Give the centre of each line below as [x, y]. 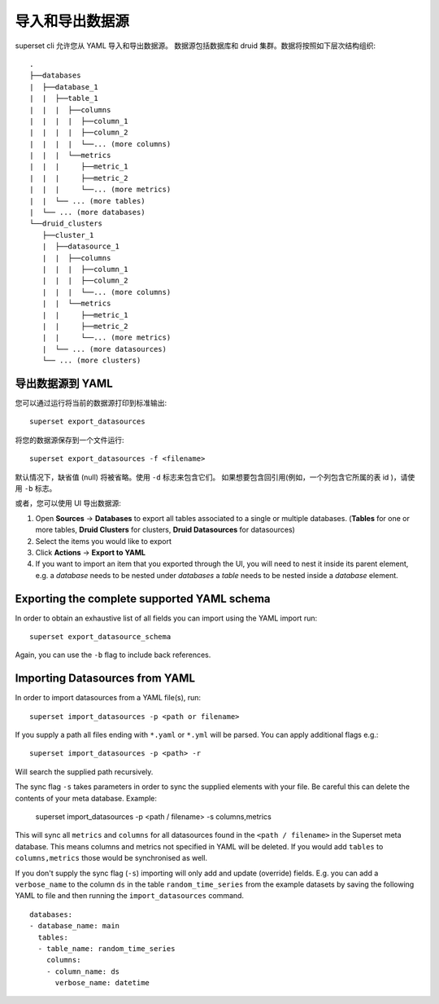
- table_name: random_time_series [106, 948]
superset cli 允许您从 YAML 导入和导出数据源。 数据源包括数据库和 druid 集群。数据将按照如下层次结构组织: [195, 46]
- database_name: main [75, 926]
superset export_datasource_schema [100, 636]
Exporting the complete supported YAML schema [143, 598]
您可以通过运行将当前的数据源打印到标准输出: [91, 403]
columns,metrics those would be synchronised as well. [111, 858]
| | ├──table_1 [64, 99]
